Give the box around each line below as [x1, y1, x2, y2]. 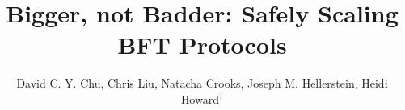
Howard [180, 90, 219, 107]
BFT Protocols [117, 28, 287, 61]
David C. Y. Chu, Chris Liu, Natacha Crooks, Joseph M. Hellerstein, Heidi [16, 75, 388, 92]
